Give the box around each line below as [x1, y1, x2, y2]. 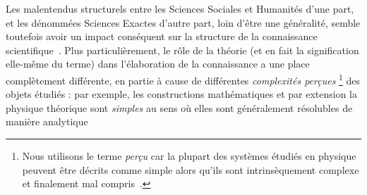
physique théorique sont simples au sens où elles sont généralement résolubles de [6, 100, 353, 115]
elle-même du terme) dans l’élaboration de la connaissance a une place [6, 56, 310, 71]
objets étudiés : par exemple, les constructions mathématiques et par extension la [6, 87, 358, 101]
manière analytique [6, 114, 88, 129]
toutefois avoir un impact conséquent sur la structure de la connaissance [6, 29, 318, 44]
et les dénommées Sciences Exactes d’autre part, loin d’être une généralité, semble [6, 15, 361, 30]
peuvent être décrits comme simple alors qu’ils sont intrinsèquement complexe [22, 162, 359, 177]
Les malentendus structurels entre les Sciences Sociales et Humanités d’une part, [6, 1, 354, 15]
